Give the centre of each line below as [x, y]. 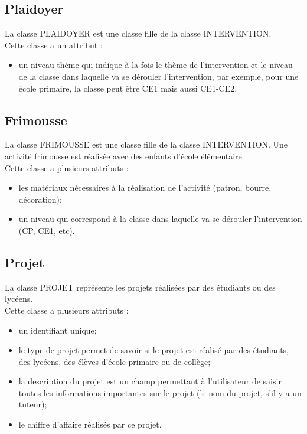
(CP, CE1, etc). [47, 230]
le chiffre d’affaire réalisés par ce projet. [90, 424]
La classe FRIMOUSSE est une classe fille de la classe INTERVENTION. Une [146, 144]
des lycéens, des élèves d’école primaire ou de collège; [115, 361]
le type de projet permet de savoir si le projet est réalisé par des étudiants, [154, 350]
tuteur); [33, 404]
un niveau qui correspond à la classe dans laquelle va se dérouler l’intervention [160, 219]
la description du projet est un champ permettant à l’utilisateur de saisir [150, 381]
